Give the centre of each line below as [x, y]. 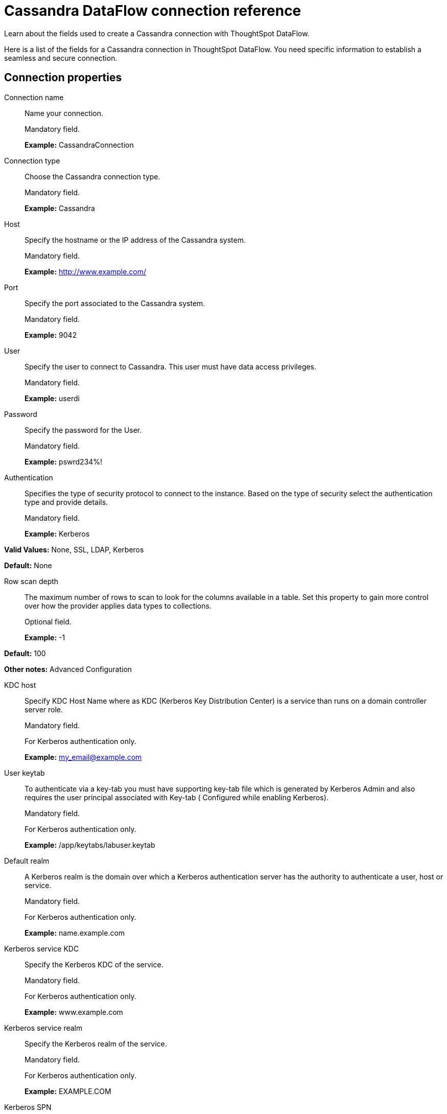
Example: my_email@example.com [83, 757]
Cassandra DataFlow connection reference [153, 11]
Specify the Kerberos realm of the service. [96, 1043]
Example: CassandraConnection [79, 145]
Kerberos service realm [43, 1028]
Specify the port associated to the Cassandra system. [115, 303]
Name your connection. [64, 113]
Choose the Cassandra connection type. [92, 176]
